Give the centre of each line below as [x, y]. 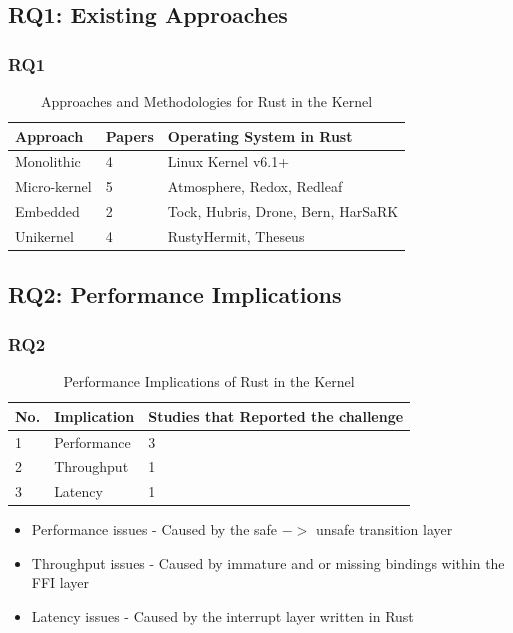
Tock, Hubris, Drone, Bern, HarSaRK [283, 211]
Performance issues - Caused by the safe [154, 529]
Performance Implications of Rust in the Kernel [209, 381]
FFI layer [60, 582]
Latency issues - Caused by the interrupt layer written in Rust [222, 616]
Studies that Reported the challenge [276, 415]
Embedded [47, 211]
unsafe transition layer [384, 529]
